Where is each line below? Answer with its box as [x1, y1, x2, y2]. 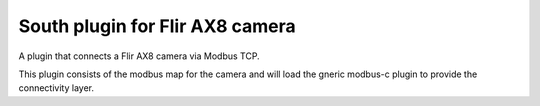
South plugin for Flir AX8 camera [18, 15, 297, 37]
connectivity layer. [18, 82, 95, 94]
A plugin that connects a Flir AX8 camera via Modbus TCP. [18, 50, 260, 62]
